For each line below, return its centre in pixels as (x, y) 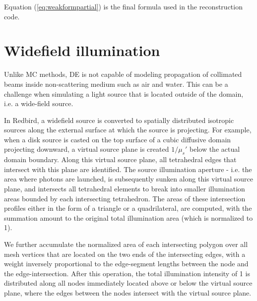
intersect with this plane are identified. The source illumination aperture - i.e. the (128, 169)
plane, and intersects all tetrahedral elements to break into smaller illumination (125, 189)
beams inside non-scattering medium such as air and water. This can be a (116, 84)
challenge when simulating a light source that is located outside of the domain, (124, 93)
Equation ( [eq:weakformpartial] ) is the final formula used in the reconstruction (123, 6)
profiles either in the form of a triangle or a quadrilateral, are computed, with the (128, 208)
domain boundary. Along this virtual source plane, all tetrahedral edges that (120, 159)
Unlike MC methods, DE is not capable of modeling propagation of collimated (123, 74)
